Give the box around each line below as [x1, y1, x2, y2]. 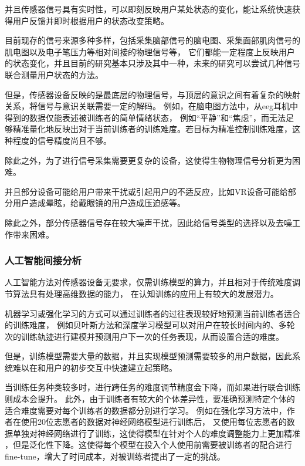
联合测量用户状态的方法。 [5, 68, 103, 80]
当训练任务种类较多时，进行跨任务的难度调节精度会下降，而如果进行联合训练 [5, 381, 300, 393]
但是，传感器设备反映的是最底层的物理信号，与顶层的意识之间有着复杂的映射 [5, 88, 300, 100]
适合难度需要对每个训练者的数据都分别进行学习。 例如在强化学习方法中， [5, 404, 287, 416]
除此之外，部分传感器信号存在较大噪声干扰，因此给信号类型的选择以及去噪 [5, 216, 292, 228]
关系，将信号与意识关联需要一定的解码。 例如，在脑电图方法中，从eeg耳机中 [5, 100, 299, 112]
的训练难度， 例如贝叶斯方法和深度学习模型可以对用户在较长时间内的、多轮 [5, 319, 295, 331]
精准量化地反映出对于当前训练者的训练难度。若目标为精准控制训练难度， [12, 123, 292, 135]
